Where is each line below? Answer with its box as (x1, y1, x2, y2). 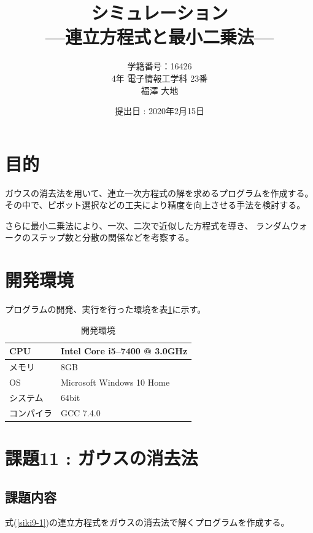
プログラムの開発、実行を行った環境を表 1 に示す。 (5, 303, 206, 316)
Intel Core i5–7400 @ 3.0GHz (61, 344, 188, 357)
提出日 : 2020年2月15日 (114, 104, 205, 117)
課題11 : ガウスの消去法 (5, 445, 198, 470)
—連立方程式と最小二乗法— (45, 24, 274, 49)
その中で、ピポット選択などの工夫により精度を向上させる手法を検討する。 (5, 198, 306, 211)
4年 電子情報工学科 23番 (111, 71, 208, 84)
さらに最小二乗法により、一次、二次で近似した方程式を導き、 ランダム (5, 219, 290, 231)
